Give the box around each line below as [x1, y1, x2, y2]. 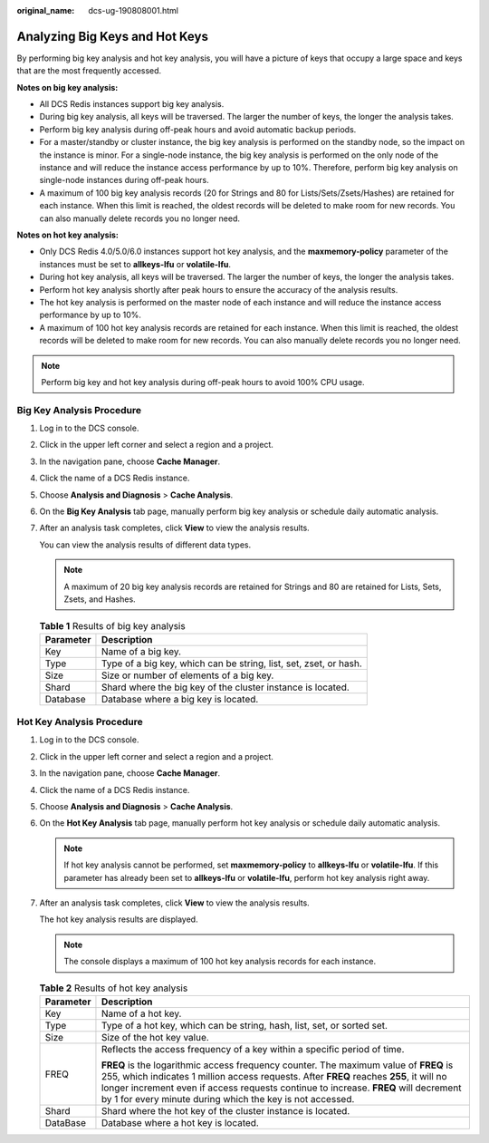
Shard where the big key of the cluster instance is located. [101, 681, 350, 693]
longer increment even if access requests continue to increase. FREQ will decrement [101, 1081, 462, 1094]
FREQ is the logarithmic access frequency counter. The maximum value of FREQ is [101, 1059, 454, 1071]
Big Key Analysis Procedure [16, 403, 142, 416]
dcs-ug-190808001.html [88, 5, 178, 15]
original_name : [16, 5, 75, 15]
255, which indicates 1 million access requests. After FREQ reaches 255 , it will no [101, 1070, 447, 1082]
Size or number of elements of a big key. [101, 669, 274, 682]
